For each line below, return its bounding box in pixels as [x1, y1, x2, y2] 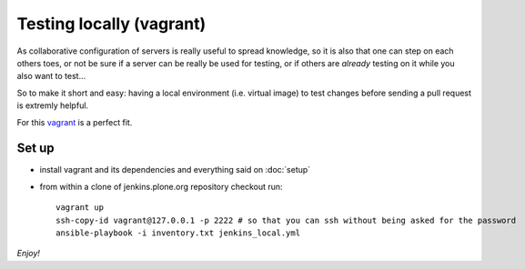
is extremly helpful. [16, 100, 89, 111]
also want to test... [16, 71, 86, 82]
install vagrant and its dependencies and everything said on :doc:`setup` [39, 164, 311, 175]
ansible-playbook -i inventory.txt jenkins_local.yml [56, 227, 300, 238]
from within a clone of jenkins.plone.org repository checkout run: [39, 181, 283, 192]
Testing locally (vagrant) [16, 14, 207, 34]
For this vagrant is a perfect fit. [16, 116, 133, 127]
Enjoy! [16, 248, 41, 259]
